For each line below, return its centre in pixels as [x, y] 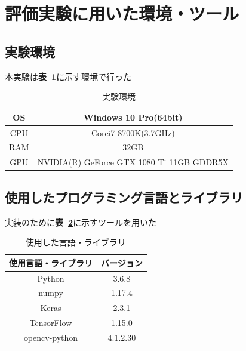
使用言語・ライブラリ [51, 262]
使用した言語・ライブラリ [76, 242]
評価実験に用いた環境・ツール [122, 13]
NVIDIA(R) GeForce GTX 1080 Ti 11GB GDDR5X [133, 162]
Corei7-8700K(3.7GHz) [133, 132]
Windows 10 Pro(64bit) [133, 117]
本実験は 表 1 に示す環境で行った [68, 76]
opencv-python [51, 337]
